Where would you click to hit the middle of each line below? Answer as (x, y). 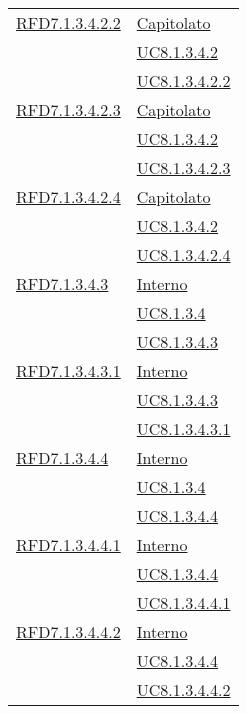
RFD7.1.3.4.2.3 (68, 109)
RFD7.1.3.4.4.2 (68, 631)
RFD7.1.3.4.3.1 (68, 370)
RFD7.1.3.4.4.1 (68, 544)
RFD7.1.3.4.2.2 (68, 22)
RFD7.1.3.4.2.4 (68, 196)
